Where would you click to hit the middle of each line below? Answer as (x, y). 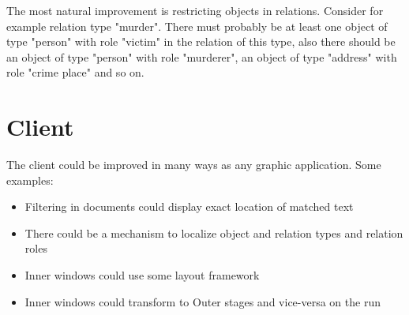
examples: (30, 180)
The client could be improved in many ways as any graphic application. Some (194, 165)
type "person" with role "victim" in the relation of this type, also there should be (201, 41)
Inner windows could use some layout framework (142, 275)
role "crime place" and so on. (75, 72)
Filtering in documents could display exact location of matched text (189, 206)
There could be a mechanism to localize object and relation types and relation (214, 232)
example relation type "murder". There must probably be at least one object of (197, 26)
